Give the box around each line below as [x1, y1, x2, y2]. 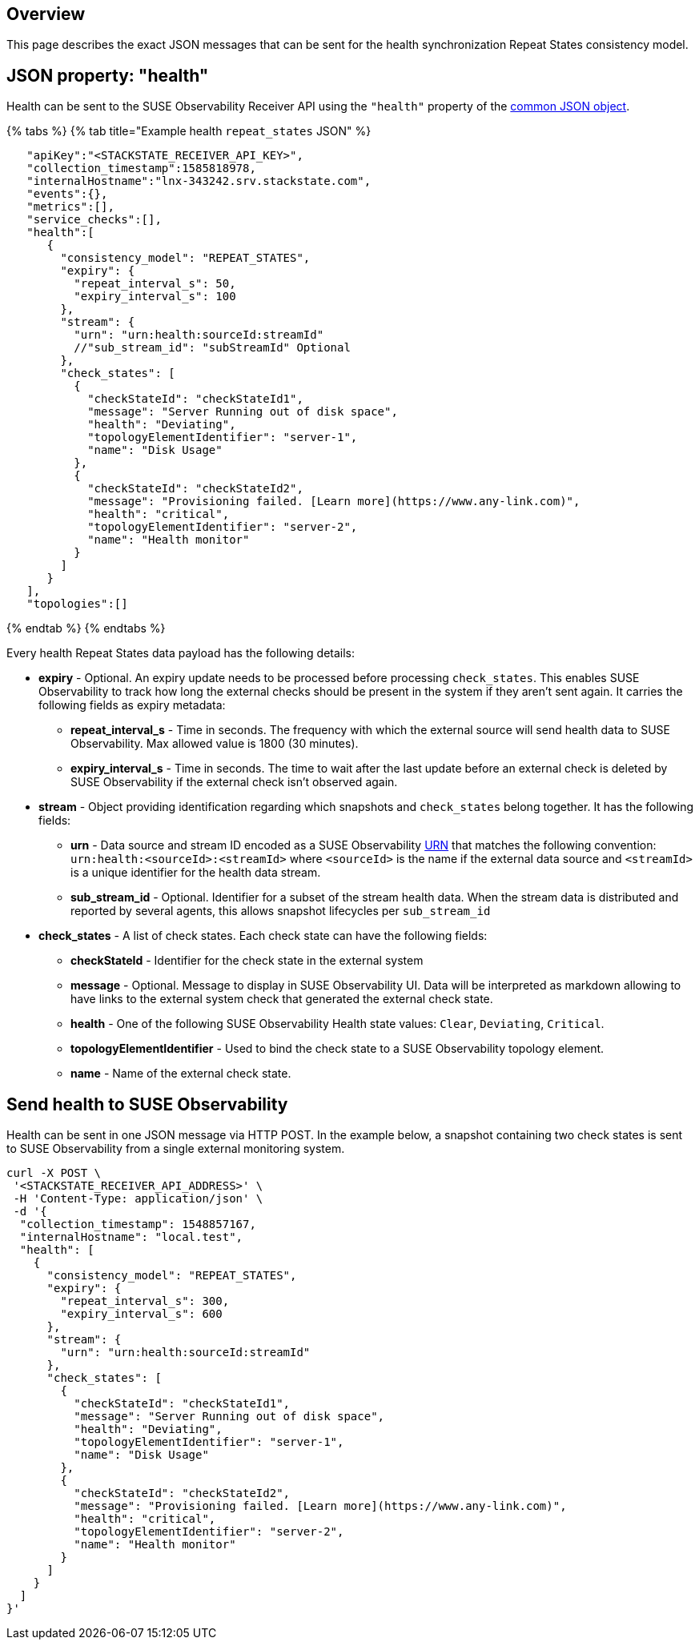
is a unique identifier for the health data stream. [70, 865, 321, 880]
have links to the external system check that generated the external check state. [70, 992, 493, 1006]
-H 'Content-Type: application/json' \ [13, 1192, 263, 1206]
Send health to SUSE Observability [6, 1094, 288, 1114]
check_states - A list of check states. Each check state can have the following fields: [38, 929, 488, 943]
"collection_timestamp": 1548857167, [19, 1218, 256, 1231]
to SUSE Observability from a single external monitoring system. [6, 1142, 345, 1156]
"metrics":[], [26, 200, 114, 214]
